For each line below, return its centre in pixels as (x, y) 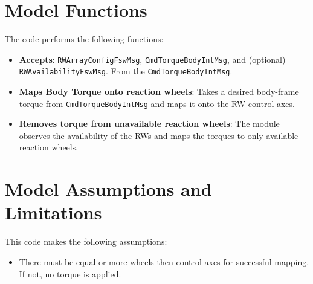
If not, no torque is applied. (70, 273)
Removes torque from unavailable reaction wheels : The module (149, 124)
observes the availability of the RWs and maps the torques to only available (159, 135)
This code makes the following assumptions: (86, 241)
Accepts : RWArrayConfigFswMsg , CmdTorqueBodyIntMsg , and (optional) (152, 59)
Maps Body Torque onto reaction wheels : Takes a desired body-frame (159, 92)
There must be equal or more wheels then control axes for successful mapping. (164, 261)
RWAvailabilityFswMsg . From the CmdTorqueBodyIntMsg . (126, 71)
